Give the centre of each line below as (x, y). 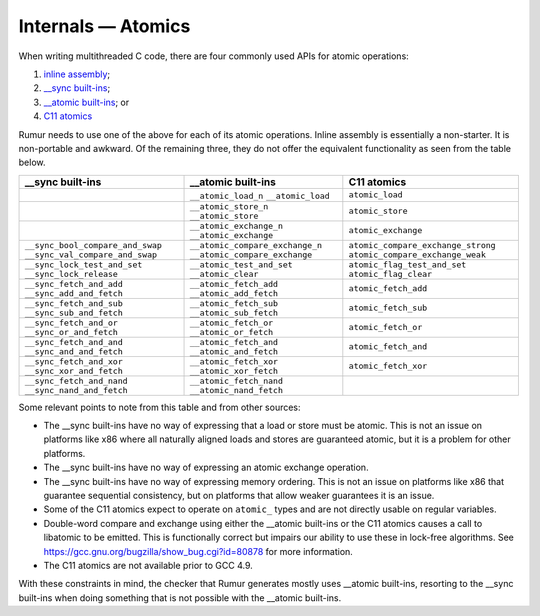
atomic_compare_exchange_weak (417, 254)
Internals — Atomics (104, 26)
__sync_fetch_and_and (74, 341)
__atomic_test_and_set (241, 264)
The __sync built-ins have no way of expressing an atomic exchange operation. (206, 467)
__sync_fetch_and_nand (76, 380)
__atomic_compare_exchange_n (256, 245)
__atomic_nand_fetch (236, 390)
